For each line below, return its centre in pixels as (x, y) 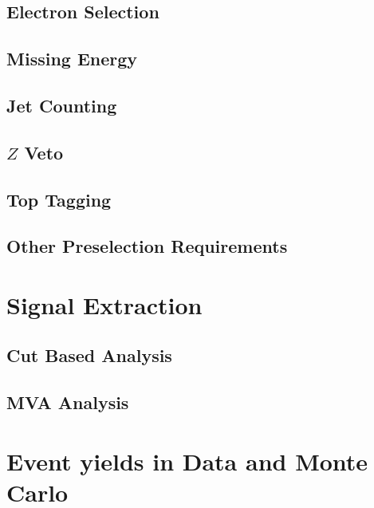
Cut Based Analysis (89, 355)
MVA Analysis (68, 402)
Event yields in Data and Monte (187, 461)
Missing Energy (72, 59)
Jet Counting (62, 105)
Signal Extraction (104, 304)
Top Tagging (59, 199)
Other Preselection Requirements (147, 246)
